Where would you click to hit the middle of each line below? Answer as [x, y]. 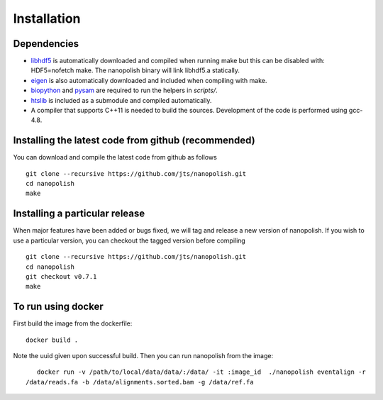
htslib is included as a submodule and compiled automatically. [121, 100]
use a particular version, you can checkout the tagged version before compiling [129, 240]
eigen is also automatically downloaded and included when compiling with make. [149, 80]
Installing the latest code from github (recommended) [134, 141]
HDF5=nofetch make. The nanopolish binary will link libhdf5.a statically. [135, 70]
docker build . [52, 340]
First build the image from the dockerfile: [73, 323]
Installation [47, 18]
